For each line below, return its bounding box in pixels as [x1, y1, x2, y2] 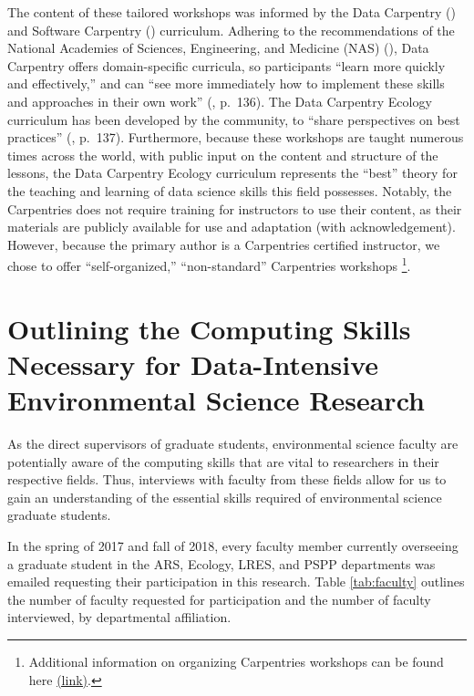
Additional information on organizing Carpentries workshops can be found [28, 652, 444, 670]
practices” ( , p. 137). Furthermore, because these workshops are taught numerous [7, 128, 464, 147]
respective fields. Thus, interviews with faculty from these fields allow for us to [7, 470, 447, 489]
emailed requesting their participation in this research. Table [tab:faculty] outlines [7, 572, 465, 591]
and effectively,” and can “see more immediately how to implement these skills [7, 74, 445, 93]
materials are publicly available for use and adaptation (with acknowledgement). [7, 217, 456, 236]
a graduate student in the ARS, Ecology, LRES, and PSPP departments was [7, 554, 436, 573]
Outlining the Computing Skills [7, 309, 411, 347]
